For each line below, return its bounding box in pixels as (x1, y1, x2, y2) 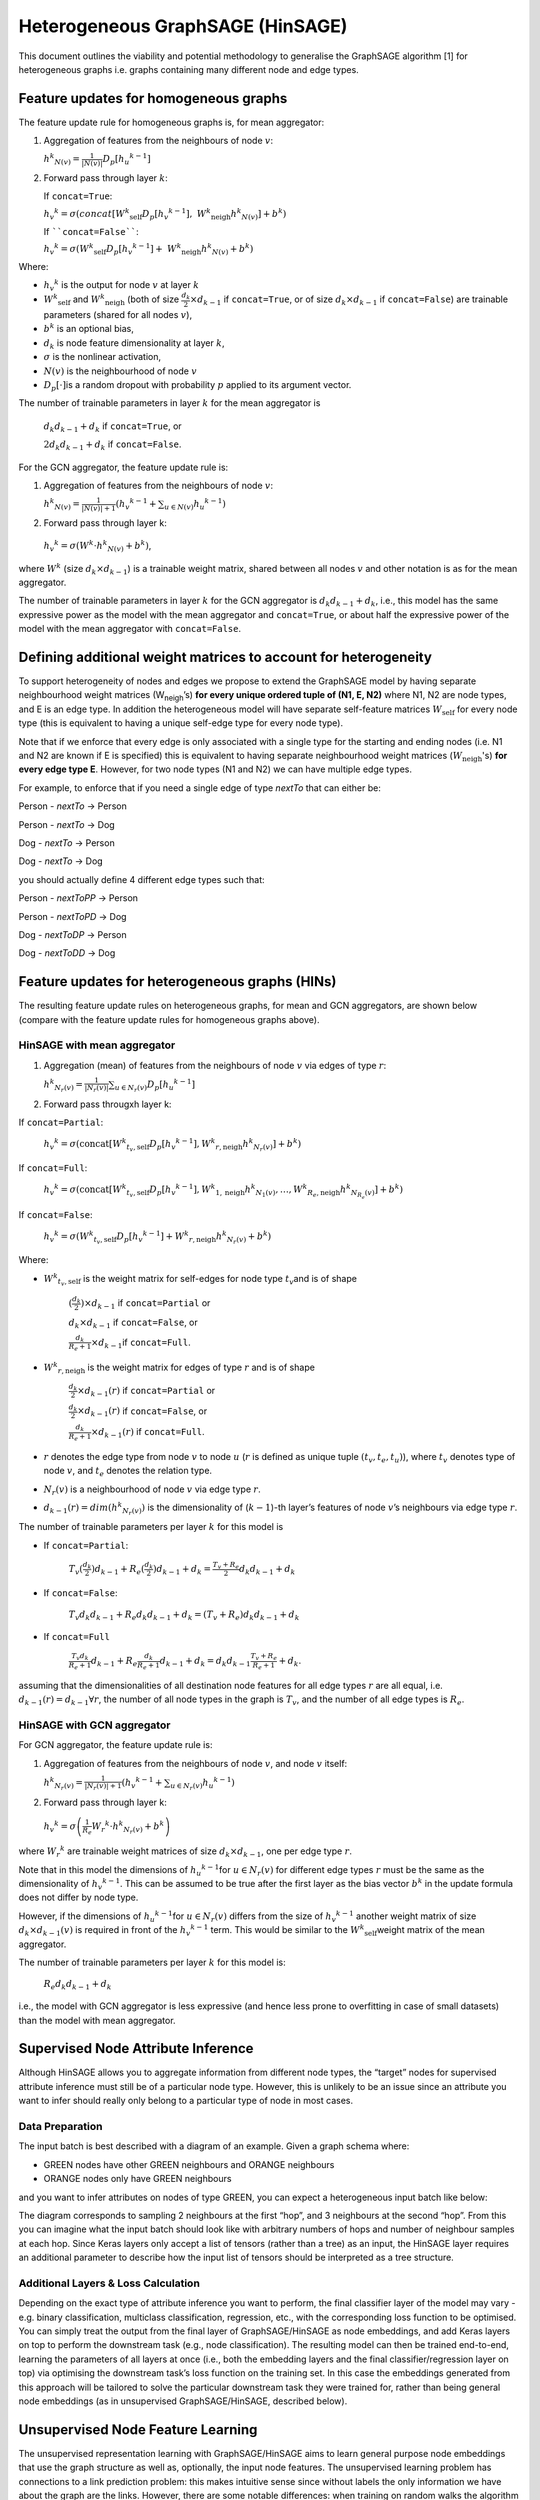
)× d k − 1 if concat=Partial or (80, 1296, 211, 1311)
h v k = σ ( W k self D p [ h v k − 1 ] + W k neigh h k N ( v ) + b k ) (43, 241, 254, 257)
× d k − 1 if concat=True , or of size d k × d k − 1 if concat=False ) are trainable (190, 293, 509, 308)
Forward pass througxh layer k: (43, 1098, 172, 1110)
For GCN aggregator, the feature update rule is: (18, 1739, 213, 1751)
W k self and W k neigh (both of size (43, 292, 180, 308)
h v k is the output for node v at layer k (43, 278, 200, 293)
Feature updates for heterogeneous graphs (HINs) (18, 973, 337, 990)
